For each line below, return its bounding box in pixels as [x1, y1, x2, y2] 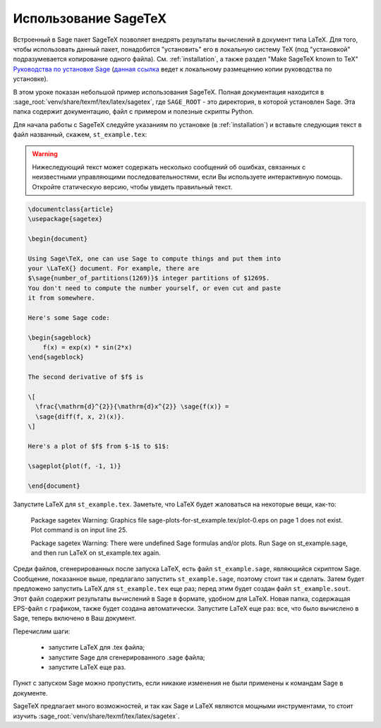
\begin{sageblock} [28, 333, 92, 342]
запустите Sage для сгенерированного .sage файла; [48, 653, 205, 662]
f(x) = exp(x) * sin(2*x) [42, 343, 133, 352]
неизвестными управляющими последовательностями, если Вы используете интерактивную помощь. [32, 173, 343, 181]
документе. [13, 688, 48, 697]
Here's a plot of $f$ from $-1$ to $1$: [28, 442, 169, 450]
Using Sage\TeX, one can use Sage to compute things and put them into [28, 254, 282, 263]
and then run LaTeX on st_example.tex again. [30, 549, 162, 557]
